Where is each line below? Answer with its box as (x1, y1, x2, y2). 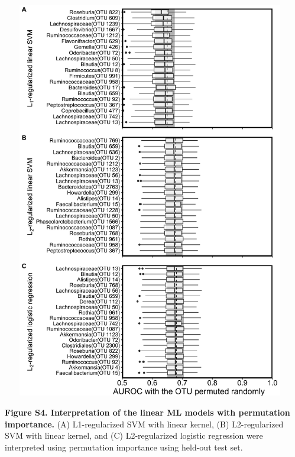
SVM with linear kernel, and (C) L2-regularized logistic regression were (5, 429, 263, 442)
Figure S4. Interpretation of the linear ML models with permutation (5, 406, 290, 418)
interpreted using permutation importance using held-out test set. (5, 440, 243, 453)
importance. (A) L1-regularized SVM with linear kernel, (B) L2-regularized (5, 417, 284, 430)
